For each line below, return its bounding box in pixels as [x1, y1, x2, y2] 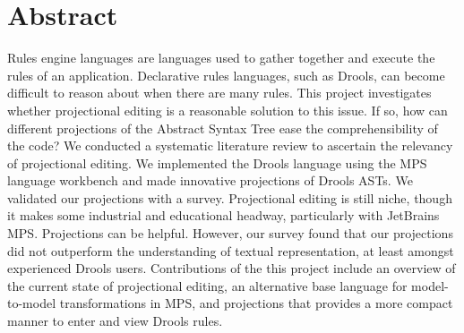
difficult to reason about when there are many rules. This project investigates [7, 83, 432, 102]
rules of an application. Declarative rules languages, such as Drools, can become [7, 65, 445, 84]
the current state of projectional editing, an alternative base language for [7, 276, 408, 295]
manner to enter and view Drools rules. [7, 312, 223, 330]
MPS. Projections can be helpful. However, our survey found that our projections [7, 224, 453, 243]
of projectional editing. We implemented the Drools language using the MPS [7, 153, 427, 172]
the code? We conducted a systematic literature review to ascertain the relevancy [7, 136, 453, 155]
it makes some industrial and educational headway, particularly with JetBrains [7, 206, 440, 225]
